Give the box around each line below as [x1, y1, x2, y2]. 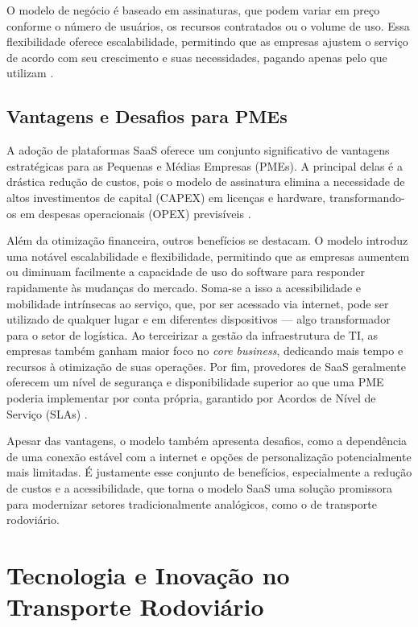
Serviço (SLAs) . [6, 405, 88, 422]
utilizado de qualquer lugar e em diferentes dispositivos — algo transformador [6, 311, 391, 328]
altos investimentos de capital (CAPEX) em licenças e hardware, [6, 188, 326, 205]
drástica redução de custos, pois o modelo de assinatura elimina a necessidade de [6, 173, 405, 190]
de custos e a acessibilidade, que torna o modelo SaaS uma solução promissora [6, 480, 392, 497]
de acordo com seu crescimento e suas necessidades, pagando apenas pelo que [6, 48, 387, 65]
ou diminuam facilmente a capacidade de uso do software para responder [6, 263, 365, 280]
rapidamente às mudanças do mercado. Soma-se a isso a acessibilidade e [6, 278, 361, 295]
